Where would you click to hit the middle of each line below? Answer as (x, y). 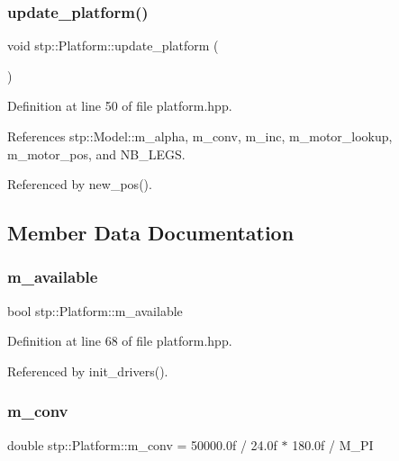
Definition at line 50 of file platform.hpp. (120, 106)
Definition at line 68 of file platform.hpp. (120, 341)
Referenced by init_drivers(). (88, 371)
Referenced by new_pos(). (80, 184)
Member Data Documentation (151, 233)
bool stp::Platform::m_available (95, 310)
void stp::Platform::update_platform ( (113, 45)
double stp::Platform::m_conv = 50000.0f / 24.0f (142, 444)
